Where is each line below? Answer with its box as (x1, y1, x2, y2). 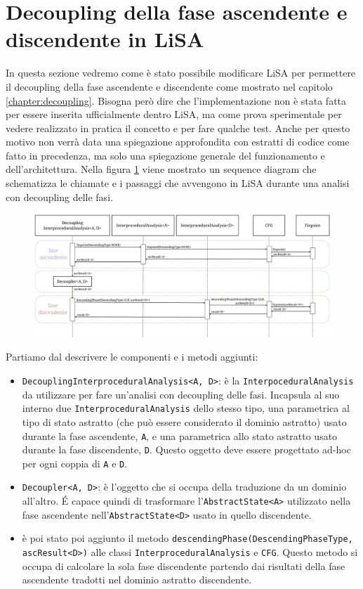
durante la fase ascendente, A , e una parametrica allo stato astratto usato (22, 428, 338, 443)
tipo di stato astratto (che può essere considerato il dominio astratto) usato (22, 414, 347, 429)
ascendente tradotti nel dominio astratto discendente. (22, 572, 251, 587)
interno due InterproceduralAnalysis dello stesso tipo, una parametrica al (22, 401, 350, 415)
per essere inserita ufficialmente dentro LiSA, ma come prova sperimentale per (6, 107, 342, 122)
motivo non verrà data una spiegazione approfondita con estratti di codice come (6, 134, 350, 149)
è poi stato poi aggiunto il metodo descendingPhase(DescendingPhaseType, (22, 531, 353, 545)
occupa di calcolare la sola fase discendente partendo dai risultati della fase (22, 558, 345, 573)
